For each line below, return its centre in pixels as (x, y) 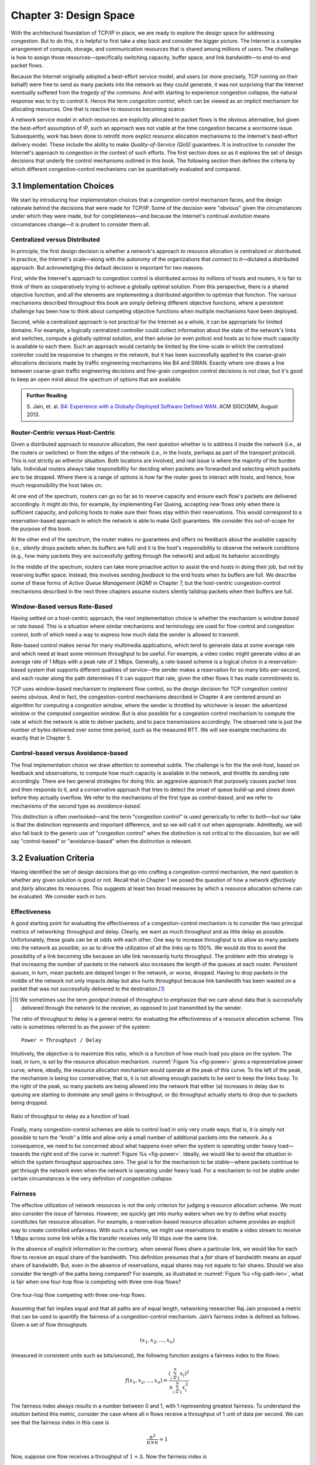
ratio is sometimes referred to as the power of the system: (81, 1027)
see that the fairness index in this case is (60, 1422)
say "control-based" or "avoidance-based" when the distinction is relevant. (102, 841)
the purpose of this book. (41, 529)
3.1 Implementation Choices (62, 185)
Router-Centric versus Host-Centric (63, 432)
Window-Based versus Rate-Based (62, 607)
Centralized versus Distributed (56, 239)
